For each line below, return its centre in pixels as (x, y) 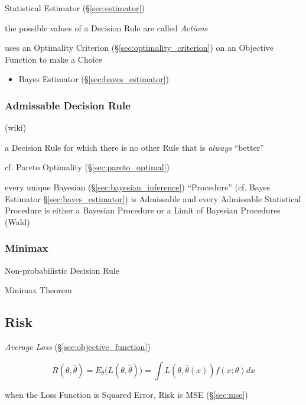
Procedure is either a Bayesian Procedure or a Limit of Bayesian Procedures (143, 210)
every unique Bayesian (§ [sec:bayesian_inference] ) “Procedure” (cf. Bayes (138, 187)
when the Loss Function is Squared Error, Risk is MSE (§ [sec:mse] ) (126, 394)
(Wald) (17, 221)
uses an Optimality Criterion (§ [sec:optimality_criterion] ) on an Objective (139, 48)
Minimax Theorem (38, 290)
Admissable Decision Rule (68, 105)
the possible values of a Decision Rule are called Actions (106, 27)
